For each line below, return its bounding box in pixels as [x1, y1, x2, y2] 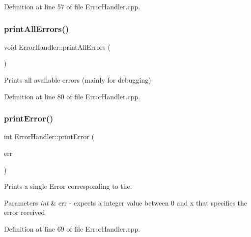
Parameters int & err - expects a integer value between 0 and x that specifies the [4, 197, 248, 207]
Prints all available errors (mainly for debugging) [4, 75, 151, 85]
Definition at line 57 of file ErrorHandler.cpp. [4, 1, 140, 11]
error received [4, 207, 45, 217]
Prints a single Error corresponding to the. [4, 181, 132, 191]
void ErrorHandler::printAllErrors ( [4, 41, 111, 52]
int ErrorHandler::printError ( [4, 131, 94, 142]
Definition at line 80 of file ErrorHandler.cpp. [4, 91, 140, 101]
